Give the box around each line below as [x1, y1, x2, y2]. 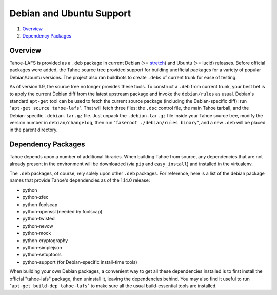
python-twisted [22, 216, 55, 222]
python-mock [22, 230, 51, 236]
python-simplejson [22, 244, 62, 250]
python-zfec [22, 194, 49, 200]
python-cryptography [22, 237, 68, 244]
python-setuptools [22, 252, 62, 258]
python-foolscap [22, 201, 58, 208]
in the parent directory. [9, 126, 58, 133]
